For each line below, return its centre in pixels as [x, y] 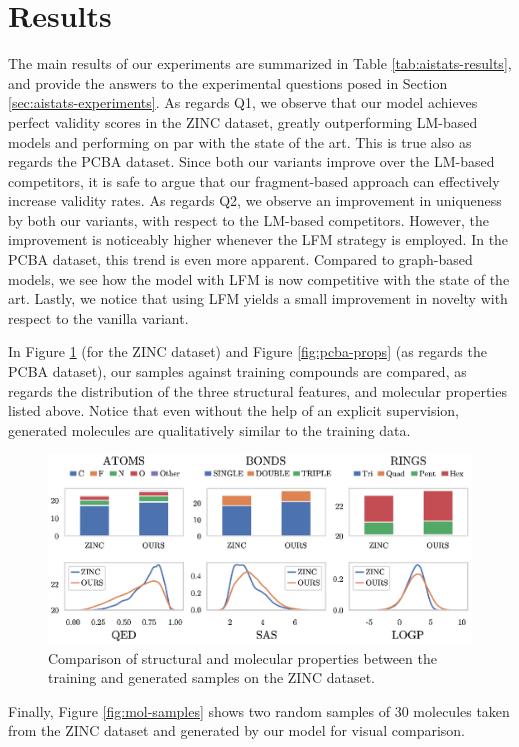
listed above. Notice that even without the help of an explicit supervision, [234, 410]
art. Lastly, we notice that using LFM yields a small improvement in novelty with [258, 298]
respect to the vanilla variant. [98, 317]
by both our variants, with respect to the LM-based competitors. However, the [248, 219]
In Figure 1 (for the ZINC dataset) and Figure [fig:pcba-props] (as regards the [247, 351]
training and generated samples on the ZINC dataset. [211, 677]
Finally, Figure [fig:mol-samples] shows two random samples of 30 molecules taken [259, 710]
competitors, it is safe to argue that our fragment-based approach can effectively [254, 180]
